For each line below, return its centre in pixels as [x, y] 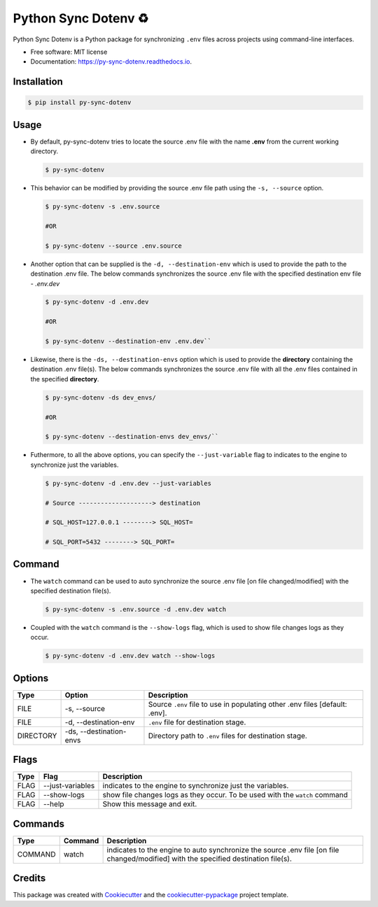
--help [54, 804]
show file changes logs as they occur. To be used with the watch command [225, 795]
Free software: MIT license [69, 52]
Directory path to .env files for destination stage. [227, 736]
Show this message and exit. [150, 804]
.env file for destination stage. [197, 722]
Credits [29, 878]
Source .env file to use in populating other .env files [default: [247, 704]
